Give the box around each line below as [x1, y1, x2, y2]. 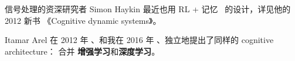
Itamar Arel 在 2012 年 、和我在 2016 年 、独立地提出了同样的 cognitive [5, 34, 274, 46]
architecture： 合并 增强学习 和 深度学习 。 [5, 45, 160, 57]
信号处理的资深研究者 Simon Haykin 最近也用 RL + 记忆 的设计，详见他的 [5, 3, 291, 15]
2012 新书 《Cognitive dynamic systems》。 [5, 14, 161, 26]
